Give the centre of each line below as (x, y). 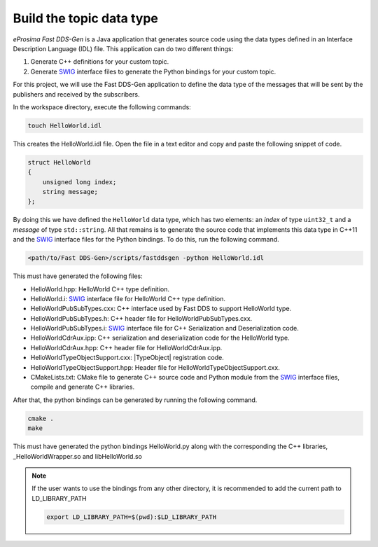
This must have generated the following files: (78, 276)
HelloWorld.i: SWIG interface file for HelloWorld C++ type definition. (128, 298)
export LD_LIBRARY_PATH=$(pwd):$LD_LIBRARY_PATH (132, 517)
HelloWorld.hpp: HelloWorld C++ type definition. (100, 289)
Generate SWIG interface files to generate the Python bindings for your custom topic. (153, 71)
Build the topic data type (86, 18)
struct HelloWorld (59, 162)
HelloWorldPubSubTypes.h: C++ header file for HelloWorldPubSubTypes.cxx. (141, 318)
